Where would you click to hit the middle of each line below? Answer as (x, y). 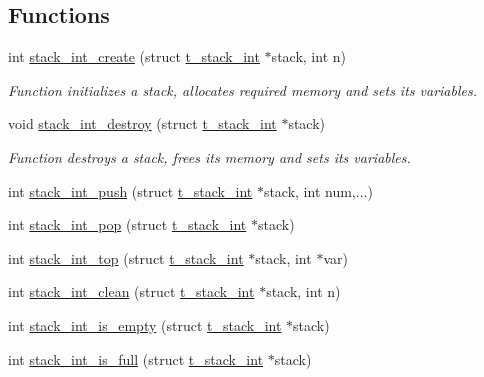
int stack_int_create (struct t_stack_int (134, 56)
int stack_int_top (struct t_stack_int (126, 257)
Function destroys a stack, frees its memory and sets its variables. (209, 156)
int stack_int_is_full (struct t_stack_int (136, 358)
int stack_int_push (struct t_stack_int (130, 190)
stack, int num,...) (318, 190)
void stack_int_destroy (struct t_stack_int (142, 123)
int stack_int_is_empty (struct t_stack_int (145, 324)
